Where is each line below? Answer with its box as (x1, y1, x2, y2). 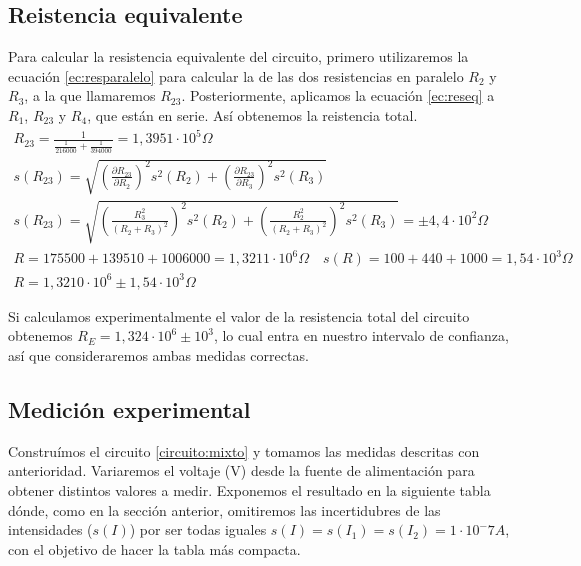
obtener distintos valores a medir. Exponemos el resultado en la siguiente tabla (8, 480, 491, 501)
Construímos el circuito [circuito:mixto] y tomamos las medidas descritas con (8, 440, 480, 461)
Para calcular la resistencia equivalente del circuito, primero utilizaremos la (8, 46, 469, 67)
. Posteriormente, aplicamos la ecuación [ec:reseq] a (181, 85, 495, 106)
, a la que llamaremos (24, 85, 156, 106)
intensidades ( (8, 519, 93, 540)
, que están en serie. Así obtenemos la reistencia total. (87, 104, 418, 125)
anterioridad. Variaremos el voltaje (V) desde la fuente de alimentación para (8, 460, 475, 481)
